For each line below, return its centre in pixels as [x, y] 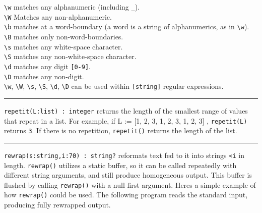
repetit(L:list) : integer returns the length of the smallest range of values [126, 110]
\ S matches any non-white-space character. [70, 56]
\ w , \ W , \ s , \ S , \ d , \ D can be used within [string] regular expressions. [114, 86]
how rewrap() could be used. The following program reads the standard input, [126, 195]
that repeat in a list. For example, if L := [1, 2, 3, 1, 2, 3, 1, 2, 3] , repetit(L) [126, 120]
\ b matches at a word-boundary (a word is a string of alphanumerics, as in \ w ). [127, 26]
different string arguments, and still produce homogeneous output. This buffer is [128, 175]
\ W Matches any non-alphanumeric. [58, 16]
